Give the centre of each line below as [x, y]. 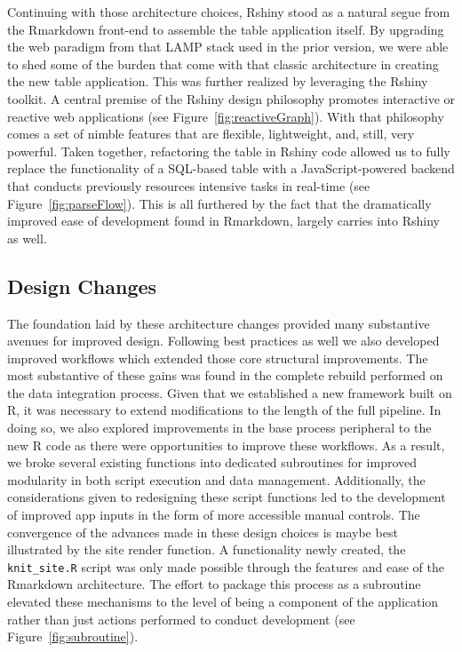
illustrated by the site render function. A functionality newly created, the [207, 549]
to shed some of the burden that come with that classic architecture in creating [223, 64]
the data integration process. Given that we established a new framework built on [230, 392]
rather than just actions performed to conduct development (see [181, 619]
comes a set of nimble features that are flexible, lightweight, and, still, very [211, 134]
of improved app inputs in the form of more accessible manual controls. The [214, 515]
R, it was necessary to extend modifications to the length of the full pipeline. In [224, 410]
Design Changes [82, 286]
